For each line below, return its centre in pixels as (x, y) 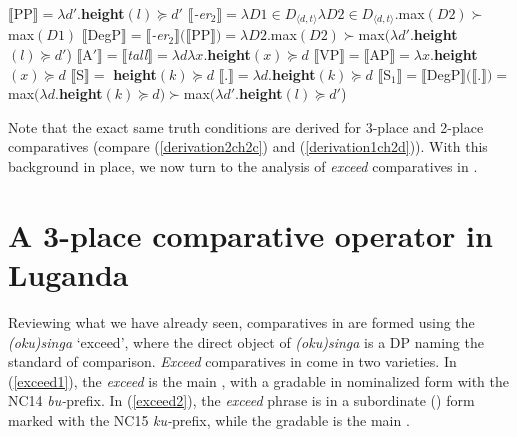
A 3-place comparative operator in (250, 234)
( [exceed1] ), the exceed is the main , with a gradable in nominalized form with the (259, 380)
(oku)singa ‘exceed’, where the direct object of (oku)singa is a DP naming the (246, 341)
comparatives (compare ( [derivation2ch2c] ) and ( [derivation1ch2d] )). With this (248, 146)
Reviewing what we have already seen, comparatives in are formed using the (241, 321)
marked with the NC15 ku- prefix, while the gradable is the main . (209, 419)
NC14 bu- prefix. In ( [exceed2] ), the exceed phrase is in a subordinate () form (241, 400)
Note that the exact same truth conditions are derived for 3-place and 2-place (246, 126)
